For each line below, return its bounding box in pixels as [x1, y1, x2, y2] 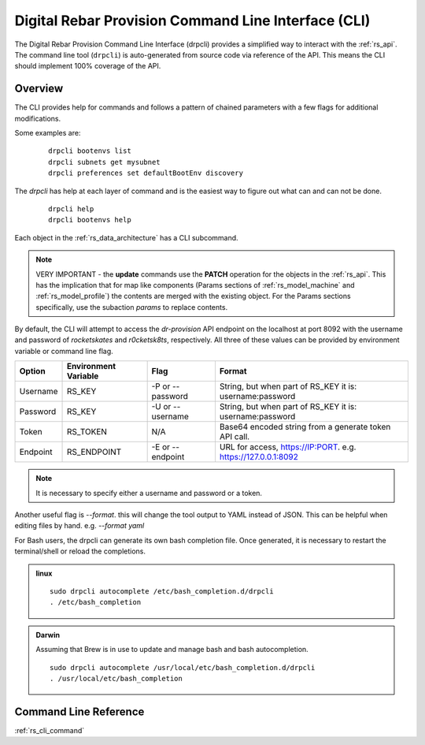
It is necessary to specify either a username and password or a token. [35, 488, 263, 497]
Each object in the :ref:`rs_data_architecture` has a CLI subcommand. [14, 233, 239, 242]
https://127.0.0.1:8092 [219, 452, 298, 463]
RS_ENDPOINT [66, 446, 122, 457]
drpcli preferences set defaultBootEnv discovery [48, 169, 244, 177]
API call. [219, 431, 250, 442]
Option [19, 366, 46, 377]
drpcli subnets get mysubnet [48, 158, 161, 166]
